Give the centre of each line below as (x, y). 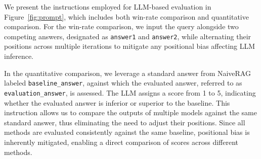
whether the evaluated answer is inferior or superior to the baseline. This (117, 102)
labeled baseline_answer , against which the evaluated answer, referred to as (123, 83)
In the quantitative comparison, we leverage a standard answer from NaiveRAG (127, 73)
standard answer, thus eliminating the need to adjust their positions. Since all (125, 122)
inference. (19, 56)
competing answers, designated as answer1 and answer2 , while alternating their (128, 36)
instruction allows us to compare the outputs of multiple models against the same (130, 112)
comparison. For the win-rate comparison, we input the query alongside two (121, 26)
